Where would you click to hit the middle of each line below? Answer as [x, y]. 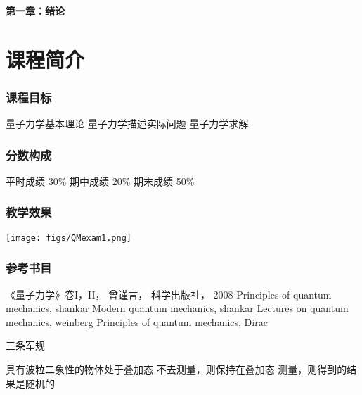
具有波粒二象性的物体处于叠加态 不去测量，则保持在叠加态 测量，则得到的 [176, 369]
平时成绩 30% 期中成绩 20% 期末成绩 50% [100, 181]
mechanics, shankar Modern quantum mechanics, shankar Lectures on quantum [177, 308]
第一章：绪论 [35, 10]
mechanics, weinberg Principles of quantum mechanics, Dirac [137, 321]
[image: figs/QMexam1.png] [69, 238]
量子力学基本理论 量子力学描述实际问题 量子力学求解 [127, 124]
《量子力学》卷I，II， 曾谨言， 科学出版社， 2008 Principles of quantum [169, 294]
